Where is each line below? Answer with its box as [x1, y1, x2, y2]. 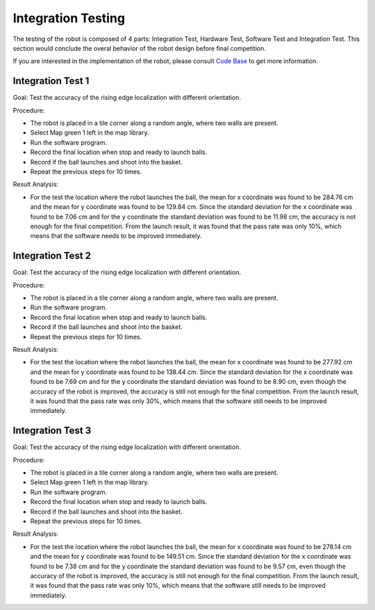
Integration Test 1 [12, 75, 90, 87]
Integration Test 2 [12, 250, 92, 262]
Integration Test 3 [12, 425, 92, 437]
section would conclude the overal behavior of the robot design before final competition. [12, 44, 267, 52]
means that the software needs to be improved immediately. [30, 232, 202, 240]
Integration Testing [12, 10, 125, 26]
